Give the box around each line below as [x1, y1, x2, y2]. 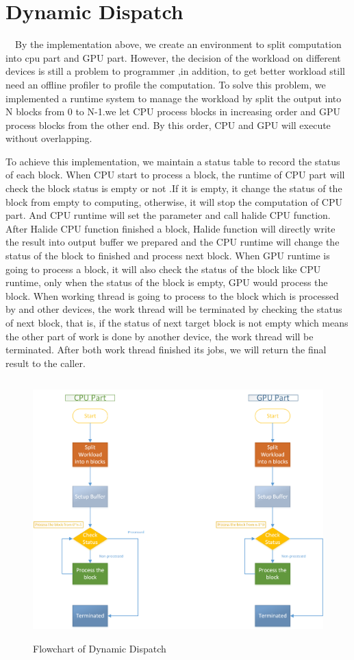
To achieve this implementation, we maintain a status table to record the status [5, 154, 340, 168]
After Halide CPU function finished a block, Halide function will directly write [5, 221, 336, 235]
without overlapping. [5, 131, 92, 145]
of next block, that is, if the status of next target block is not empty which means [5, 316, 349, 329]
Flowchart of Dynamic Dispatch [33, 641, 166, 655]
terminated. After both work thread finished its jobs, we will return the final [5, 342, 327, 357]
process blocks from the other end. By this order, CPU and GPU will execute [5, 117, 331, 132]
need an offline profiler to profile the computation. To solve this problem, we [5, 77, 326, 91]
